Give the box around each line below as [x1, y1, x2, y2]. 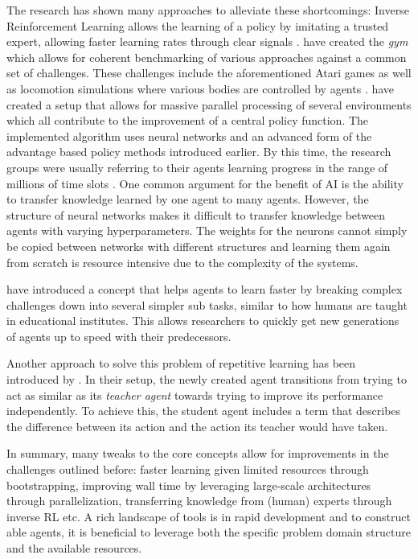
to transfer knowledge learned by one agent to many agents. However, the [6, 191, 369, 208]
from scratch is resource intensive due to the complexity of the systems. [6, 253, 359, 270]
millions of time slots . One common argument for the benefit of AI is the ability [6, 175, 404, 191]
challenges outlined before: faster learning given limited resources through [6, 461, 369, 478]
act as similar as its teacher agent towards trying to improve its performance [6, 386, 383, 403]
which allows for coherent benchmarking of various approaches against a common [6, 48, 407, 65]
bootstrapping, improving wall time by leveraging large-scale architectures [6, 476, 371, 493]
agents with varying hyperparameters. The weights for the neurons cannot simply [6, 222, 408, 239]
